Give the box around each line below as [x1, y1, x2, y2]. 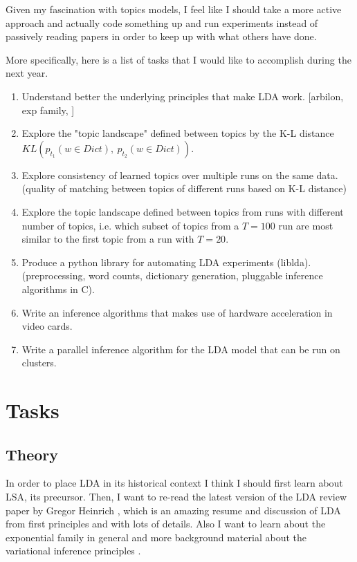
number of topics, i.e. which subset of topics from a [21, 218, 239, 232]
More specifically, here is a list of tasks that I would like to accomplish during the [6, 52, 351, 66]
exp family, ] [21, 102, 75, 117]
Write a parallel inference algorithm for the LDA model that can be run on [21, 341, 340, 356]
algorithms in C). [21, 281, 95, 296]
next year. [6, 66, 48, 80]
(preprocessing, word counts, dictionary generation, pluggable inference [21, 268, 323, 283]
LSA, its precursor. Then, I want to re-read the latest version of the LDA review [6, 489, 347, 504]
